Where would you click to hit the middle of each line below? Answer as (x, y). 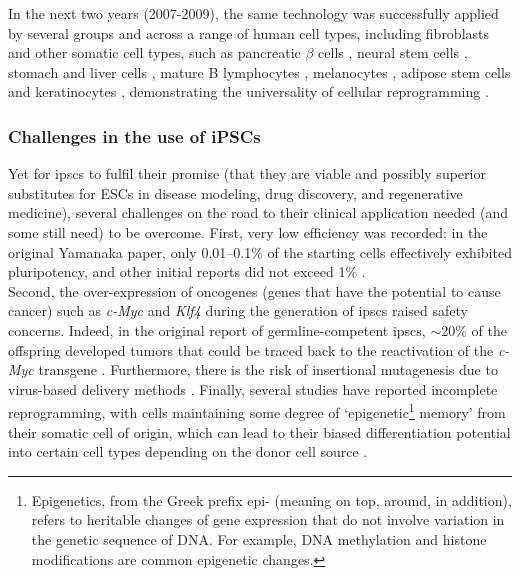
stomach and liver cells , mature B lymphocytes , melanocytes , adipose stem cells (259, 71)
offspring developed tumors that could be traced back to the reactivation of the (251, 349)
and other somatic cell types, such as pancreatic (154, 52)
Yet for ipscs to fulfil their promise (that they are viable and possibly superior (247, 173)
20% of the (474, 329)
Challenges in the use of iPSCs (134, 135)
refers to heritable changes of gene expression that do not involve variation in (268, 519)
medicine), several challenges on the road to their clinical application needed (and (258, 212)
